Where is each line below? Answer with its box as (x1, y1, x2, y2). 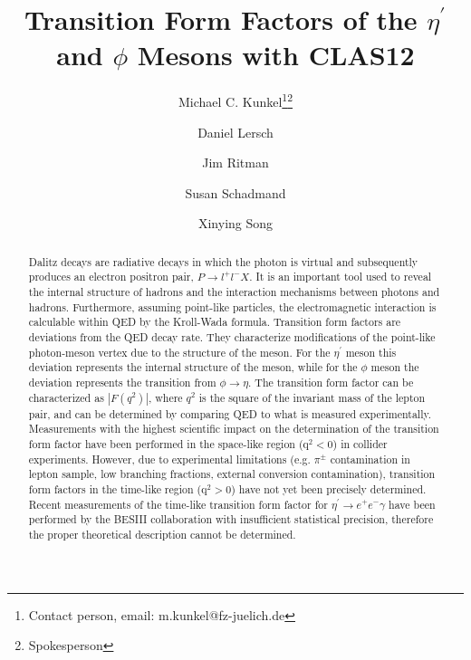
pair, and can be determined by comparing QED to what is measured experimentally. (28, 406, 432, 421)
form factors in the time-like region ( (28, 481, 202, 496)
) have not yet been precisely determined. (231, 481, 427, 496)
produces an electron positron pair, (28, 269, 194, 284)
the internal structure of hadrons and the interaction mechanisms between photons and (28, 284, 440, 300)
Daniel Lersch (197, 122, 274, 141)
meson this (345, 344, 397, 359)
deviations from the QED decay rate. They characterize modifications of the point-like (28, 330, 436, 345)
